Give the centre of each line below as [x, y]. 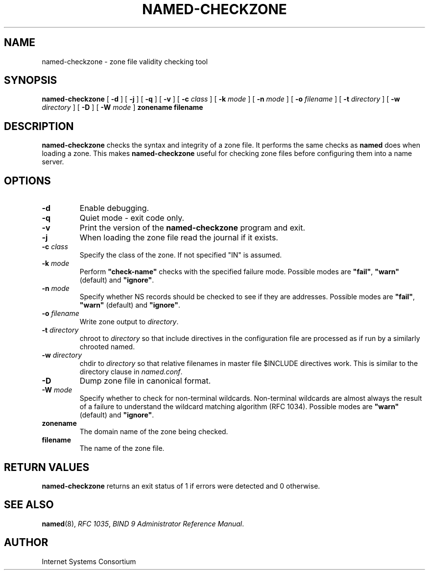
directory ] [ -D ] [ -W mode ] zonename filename [122, 107]
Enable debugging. [114, 208]
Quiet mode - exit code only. [132, 218]
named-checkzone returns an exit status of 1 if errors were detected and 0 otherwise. [181, 486]
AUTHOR [26, 543]
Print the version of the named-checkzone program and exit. [192, 228]
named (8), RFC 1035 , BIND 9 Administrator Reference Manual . [143, 523]
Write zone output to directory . [129, 322]
